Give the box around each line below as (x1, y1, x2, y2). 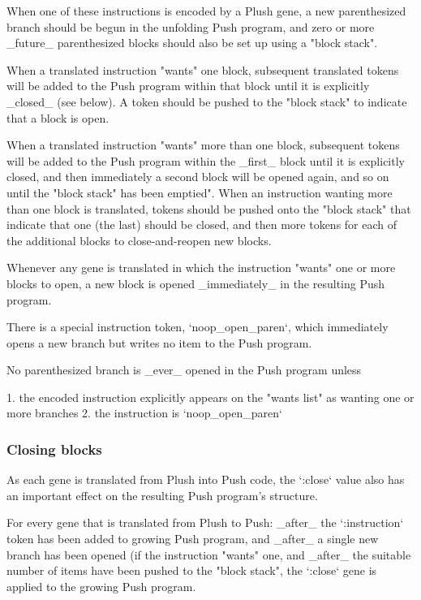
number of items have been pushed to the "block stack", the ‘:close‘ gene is (6, 562, 377, 579)
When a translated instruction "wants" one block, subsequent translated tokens (6, 61, 399, 78)
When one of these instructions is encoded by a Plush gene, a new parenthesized (6, 2, 406, 19)
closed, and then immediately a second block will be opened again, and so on (6, 168, 389, 185)
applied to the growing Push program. (6, 577, 196, 594)
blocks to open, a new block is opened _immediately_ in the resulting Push (6, 274, 385, 291)
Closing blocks (6, 438, 102, 459)
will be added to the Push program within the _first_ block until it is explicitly (6, 152, 405, 169)
